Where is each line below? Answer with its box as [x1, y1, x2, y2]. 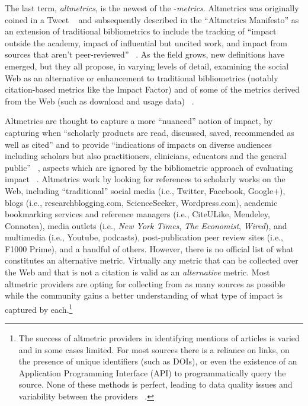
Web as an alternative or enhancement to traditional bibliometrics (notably [5, 71, 278, 84]
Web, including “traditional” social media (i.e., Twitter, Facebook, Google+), [5, 184, 285, 196]
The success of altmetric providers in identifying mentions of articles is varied [18, 332, 300, 344]
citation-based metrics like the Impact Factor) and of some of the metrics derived [5, 83, 300, 96]
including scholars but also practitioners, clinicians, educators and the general [5, 150, 287, 162]
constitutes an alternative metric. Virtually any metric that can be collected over [5, 254, 299, 267]
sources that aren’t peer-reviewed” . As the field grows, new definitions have [5, 48, 285, 61]
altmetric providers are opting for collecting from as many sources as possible [5, 277, 285, 290]
